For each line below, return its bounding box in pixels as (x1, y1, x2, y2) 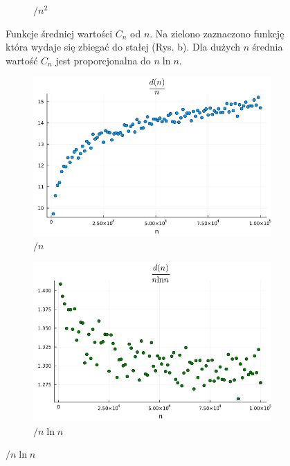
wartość (6, 53, 38, 67)
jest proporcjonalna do (55, 53, 151, 67)
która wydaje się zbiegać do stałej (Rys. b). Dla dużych (6, 39, 241, 54)
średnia (252, 39, 283, 54)
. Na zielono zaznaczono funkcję (149, 26, 284, 40)
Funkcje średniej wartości (6, 26, 113, 40)
